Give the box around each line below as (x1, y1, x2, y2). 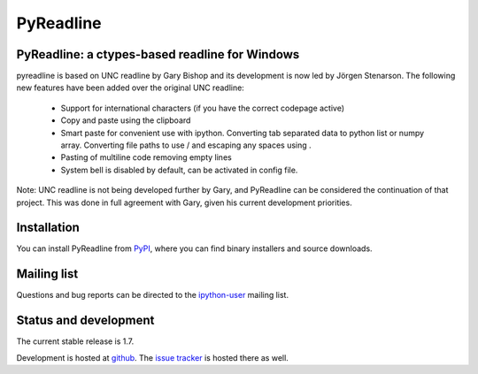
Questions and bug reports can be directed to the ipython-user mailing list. (16, 290, 289, 301)
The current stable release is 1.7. (16, 336, 135, 347)
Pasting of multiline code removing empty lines (60, 152, 232, 163)
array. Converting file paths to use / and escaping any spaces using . (60, 140, 312, 150)
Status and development (16, 313, 155, 328)
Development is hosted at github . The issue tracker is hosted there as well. (16, 352, 289, 363)
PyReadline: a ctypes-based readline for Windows (16, 47, 300, 62)
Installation (16, 220, 80, 235)
